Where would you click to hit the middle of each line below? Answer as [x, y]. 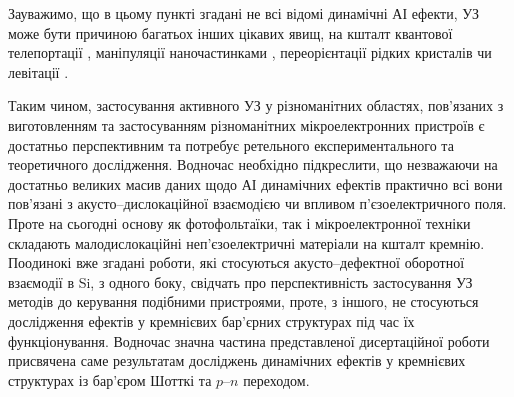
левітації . [38, 71]
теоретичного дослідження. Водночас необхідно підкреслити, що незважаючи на [253, 164]
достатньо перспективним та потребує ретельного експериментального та [231, 144]
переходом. [276, 379]
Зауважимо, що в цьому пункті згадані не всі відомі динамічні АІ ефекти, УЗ [243, 13]
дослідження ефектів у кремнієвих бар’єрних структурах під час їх [211, 320]
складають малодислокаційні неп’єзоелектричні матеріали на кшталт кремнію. [246, 242]
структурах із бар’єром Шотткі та [110, 379]
